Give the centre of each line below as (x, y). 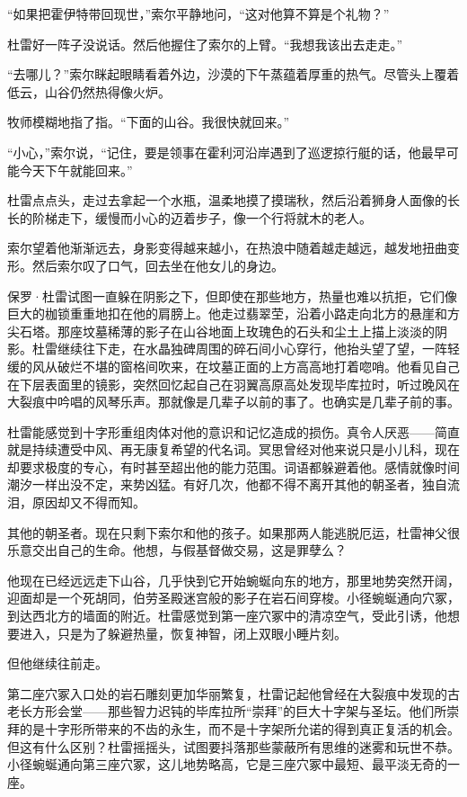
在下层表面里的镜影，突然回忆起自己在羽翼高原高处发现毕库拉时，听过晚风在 (233, 384)
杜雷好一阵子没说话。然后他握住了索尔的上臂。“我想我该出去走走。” (205, 44)
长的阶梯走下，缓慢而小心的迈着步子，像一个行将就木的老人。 (189, 217)
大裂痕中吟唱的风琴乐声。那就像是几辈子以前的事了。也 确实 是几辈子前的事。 (233, 402)
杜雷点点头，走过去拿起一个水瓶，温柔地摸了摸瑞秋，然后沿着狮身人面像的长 (233, 200)
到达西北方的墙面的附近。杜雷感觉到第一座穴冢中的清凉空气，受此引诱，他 (227, 616)
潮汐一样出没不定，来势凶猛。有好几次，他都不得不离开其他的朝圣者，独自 (227, 484)
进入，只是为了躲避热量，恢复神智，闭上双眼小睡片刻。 (183, 633)
